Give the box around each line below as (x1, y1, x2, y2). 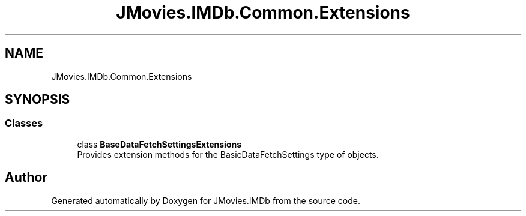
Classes (5, 117, 43, 130)
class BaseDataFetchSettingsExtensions (77, 139, 242, 149)
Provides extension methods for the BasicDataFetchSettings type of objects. (77, 149, 379, 160)
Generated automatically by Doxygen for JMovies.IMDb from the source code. (51, 195, 361, 206)
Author (5, 170, 47, 185)
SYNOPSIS (5, 92, 70, 107)
